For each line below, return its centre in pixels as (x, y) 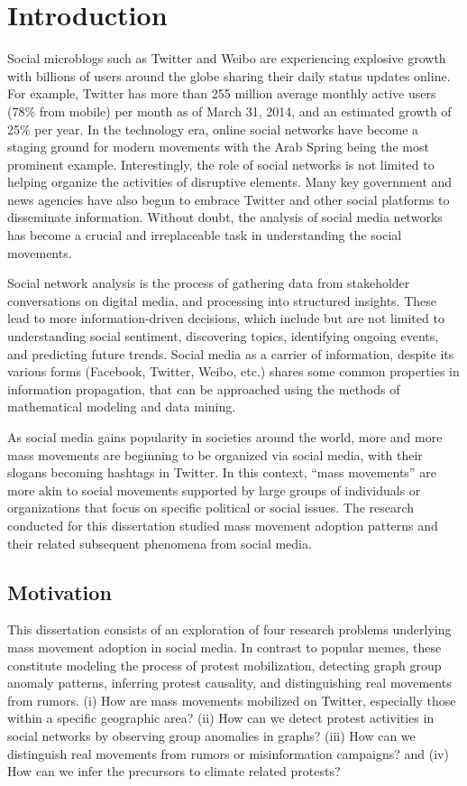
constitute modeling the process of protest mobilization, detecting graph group (224, 665)
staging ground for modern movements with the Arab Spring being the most (218, 147)
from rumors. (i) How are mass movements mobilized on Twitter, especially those (232, 700)
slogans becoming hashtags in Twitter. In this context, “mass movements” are (222, 472)
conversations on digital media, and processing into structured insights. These (222, 300)
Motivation (60, 592)
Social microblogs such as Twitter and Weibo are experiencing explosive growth (227, 58)
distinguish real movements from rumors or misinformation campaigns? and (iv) (228, 753)
